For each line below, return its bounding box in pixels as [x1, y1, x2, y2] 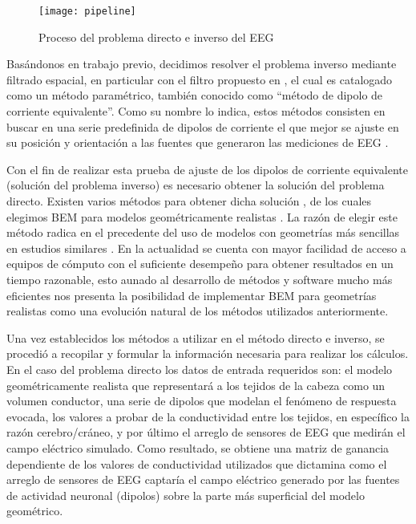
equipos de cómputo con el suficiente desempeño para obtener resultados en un [6, 255, 394, 272]
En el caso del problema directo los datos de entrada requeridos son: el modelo [6, 360, 393, 377]
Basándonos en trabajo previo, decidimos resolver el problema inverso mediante [6, 55, 397, 72]
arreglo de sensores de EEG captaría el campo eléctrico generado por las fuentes [6, 471, 400, 488]
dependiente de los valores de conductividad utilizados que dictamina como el [6, 455, 387, 472]
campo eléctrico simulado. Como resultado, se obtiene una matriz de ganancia [6, 439, 390, 456]
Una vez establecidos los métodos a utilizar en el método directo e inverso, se [6, 329, 385, 346]
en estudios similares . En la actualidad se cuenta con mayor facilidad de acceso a [6, 239, 406, 256]
